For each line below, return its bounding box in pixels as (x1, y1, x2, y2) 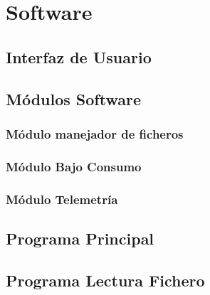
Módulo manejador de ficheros (6, 124, 184, 142)
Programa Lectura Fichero (6, 269, 205, 291)
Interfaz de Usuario (6, 45, 152, 68)
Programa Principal (6, 227, 154, 249)
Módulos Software (6, 87, 141, 109)
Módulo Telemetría (6, 190, 118, 208)
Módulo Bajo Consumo (6, 157, 142, 175)
